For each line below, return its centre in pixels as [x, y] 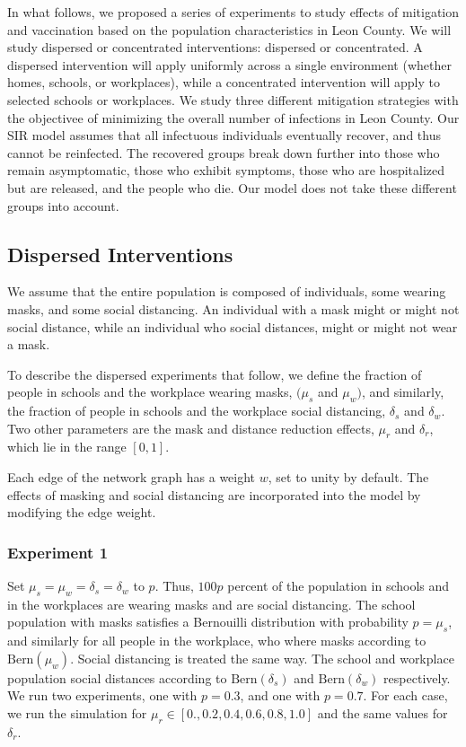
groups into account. [63, 205]
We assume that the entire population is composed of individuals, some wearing [227, 291]
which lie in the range [67, 447]
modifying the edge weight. [82, 512]
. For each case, [405, 695]
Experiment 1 [58, 552]
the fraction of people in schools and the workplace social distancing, [197, 411]
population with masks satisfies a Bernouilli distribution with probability [208, 622]
